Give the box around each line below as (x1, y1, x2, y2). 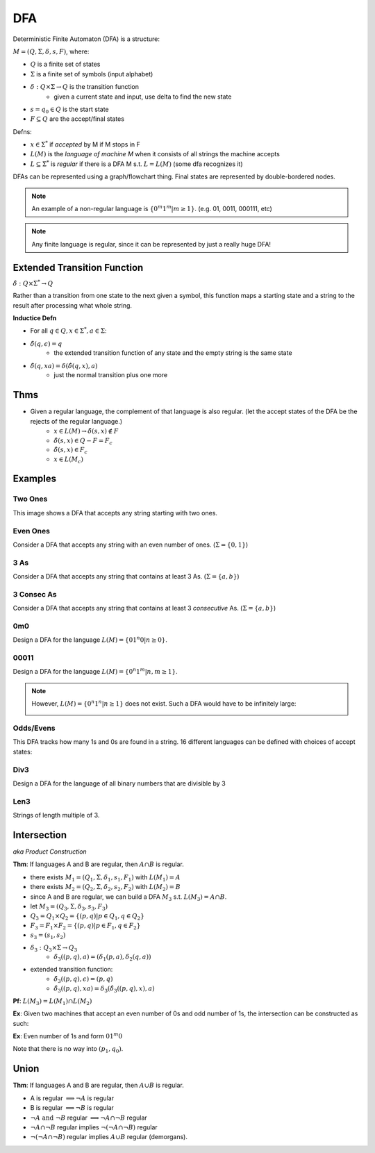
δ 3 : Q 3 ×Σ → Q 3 (30, 943, 78, 953)
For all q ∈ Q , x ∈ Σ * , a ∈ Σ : (30, 326, 107, 335)
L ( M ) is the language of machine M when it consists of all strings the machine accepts (30, 150, 281, 158)
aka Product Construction (12, 847, 87, 856)
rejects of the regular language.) (30, 417, 123, 425)
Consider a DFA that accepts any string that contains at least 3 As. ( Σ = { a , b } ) (12, 572, 240, 581)
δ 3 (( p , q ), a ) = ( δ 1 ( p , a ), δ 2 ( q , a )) (53, 953, 151, 963)
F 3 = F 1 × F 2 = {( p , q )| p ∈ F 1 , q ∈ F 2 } (30, 922, 141, 931)
